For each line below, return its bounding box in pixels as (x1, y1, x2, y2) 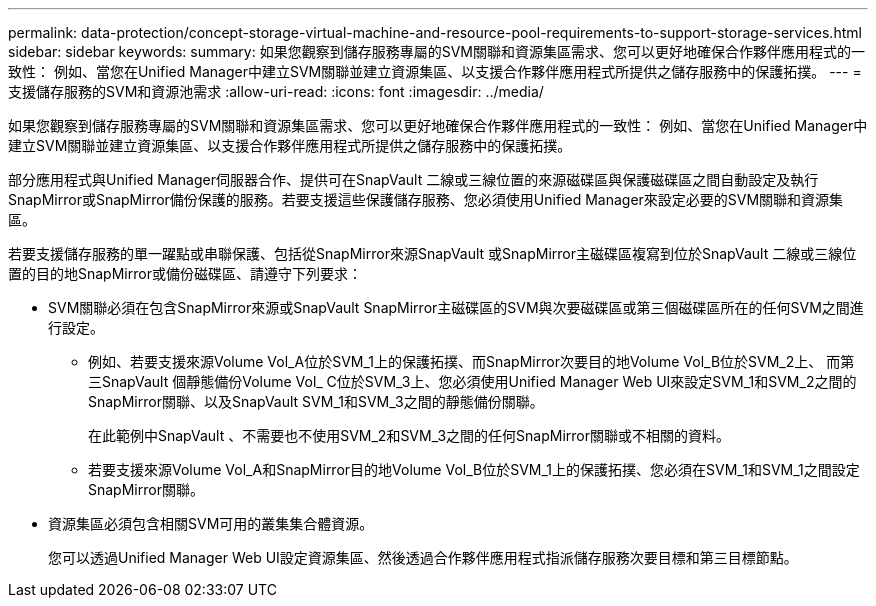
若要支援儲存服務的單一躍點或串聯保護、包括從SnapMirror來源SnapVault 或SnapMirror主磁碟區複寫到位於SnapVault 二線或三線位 (8, 245, 857, 262)
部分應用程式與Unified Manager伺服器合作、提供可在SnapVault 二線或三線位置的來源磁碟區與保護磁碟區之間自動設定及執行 (8, 171, 819, 188)
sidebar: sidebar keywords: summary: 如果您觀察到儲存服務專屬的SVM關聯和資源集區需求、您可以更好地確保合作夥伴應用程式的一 (8, 43, 865, 60)
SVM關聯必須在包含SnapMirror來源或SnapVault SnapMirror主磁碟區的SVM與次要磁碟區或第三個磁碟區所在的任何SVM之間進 (48, 299, 864, 316)
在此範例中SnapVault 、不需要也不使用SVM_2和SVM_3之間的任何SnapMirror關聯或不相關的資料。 (88, 427, 730, 444)
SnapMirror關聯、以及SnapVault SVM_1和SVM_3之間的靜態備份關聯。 (88, 393, 544, 410)
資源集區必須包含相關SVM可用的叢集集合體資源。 (48, 515, 374, 532)
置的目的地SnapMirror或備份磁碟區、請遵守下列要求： (8, 265, 362, 282)
